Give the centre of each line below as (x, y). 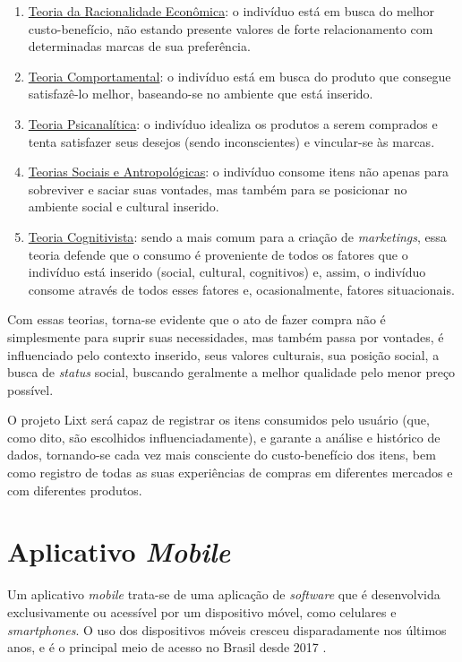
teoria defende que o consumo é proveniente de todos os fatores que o (218, 254)
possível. (30, 389)
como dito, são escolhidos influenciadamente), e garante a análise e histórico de (224, 437)
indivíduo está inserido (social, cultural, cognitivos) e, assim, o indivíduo (227, 272)
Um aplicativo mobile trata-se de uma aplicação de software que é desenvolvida (224, 594)
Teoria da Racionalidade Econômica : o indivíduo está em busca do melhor (231, 11)
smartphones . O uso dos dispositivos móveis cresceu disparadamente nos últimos (227, 629)
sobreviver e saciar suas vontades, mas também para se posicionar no (218, 189)
